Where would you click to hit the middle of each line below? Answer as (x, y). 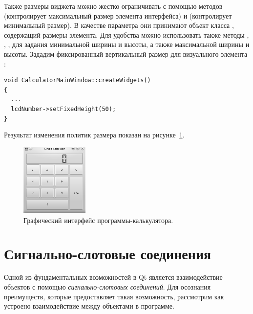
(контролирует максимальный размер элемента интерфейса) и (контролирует (118, 15)
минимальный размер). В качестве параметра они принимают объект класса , (119, 25)
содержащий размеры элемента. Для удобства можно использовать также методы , (126, 34)
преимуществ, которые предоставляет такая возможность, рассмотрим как (114, 296)
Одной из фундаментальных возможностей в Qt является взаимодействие (113, 277)
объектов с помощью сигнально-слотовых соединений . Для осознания (107, 286)
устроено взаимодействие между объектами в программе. (89, 306)
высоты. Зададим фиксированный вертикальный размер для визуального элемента (126, 54)
